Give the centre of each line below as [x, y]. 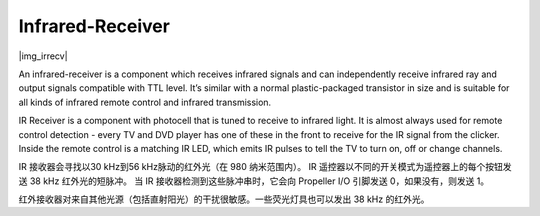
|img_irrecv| [43, 56]
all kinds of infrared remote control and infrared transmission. [145, 102]
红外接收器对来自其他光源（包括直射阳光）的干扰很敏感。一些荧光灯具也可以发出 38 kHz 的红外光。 [224, 199]
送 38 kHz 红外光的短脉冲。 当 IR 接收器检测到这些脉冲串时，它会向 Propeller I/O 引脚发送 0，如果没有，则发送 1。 [254, 181]
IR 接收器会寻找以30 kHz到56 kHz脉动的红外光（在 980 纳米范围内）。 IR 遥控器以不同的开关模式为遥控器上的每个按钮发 [265, 167]
